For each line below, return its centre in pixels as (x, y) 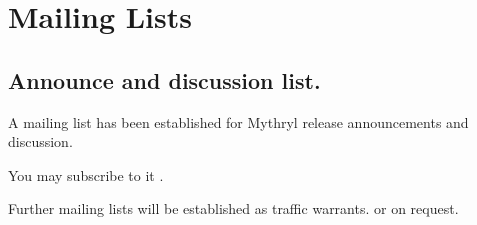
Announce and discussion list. (164, 79)
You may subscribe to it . (86, 174)
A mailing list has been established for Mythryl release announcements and (238, 121)
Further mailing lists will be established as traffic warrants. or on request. (233, 208)
